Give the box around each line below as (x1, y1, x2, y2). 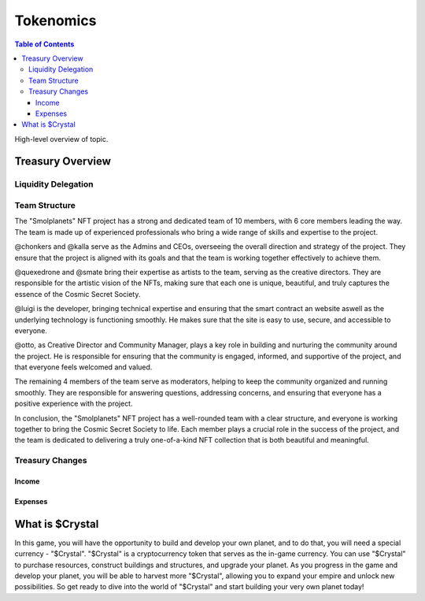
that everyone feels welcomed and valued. (14, 362, 153, 372)
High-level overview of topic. (14, 134, 109, 143)
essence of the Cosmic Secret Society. (14, 289, 141, 299)
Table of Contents (14, 39, 75, 49)
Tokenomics (14, 12, 97, 29)
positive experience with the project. (14, 399, 133, 409)
